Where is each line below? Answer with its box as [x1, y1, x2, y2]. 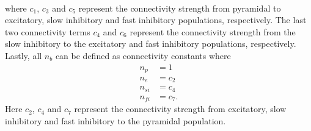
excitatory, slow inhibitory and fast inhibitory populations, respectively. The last [5, 13, 307, 26]
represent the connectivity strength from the [130, 25, 296, 38]
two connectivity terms [5, 25, 90, 38]
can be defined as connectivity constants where [55, 49, 231, 62]
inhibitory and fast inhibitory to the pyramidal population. [5, 115, 226, 127]
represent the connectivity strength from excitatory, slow [74, 102, 287, 115]
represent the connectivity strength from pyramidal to [78, 1, 281, 14]
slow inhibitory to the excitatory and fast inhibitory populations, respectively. [5, 37, 296, 50]
